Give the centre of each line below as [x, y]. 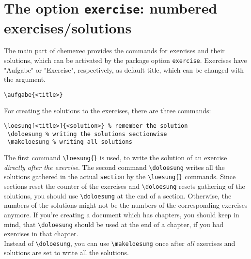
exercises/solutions [68, 27]
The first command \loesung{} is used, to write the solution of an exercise [116, 158]
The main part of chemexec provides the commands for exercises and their [114, 51]
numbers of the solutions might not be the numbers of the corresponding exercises [126, 205]
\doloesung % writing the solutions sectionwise [87, 134]
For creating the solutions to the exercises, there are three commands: [108, 110]
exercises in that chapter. [41, 234]
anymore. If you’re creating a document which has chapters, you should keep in [122, 214]
